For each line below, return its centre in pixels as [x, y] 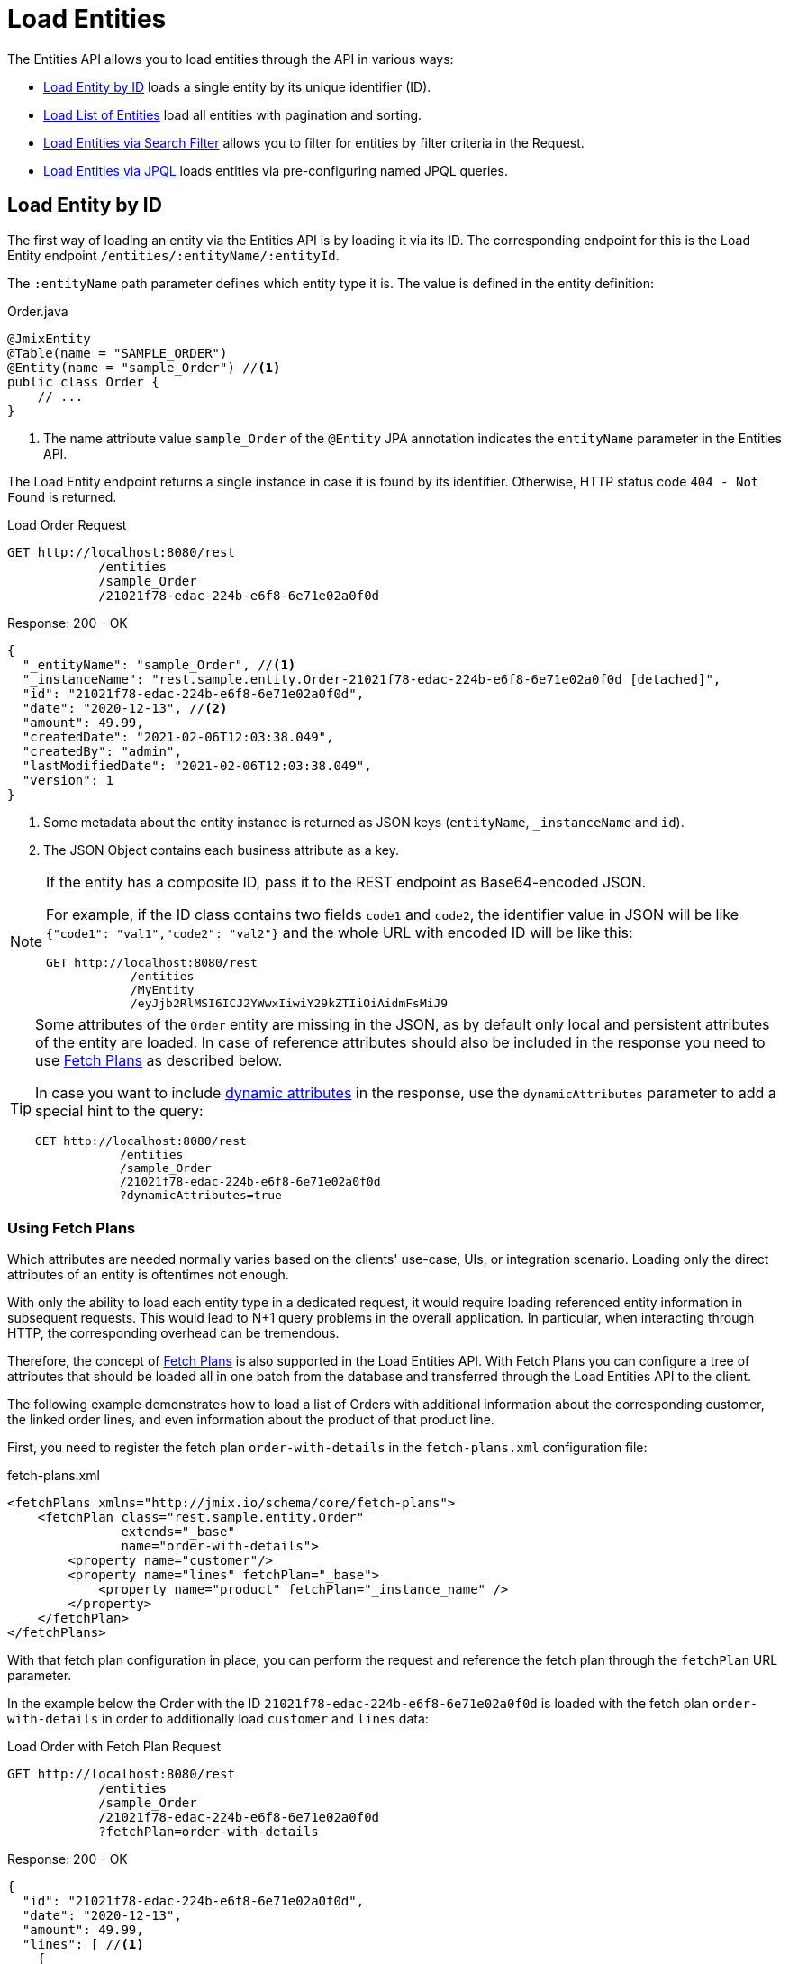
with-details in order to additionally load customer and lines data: [218, 1719]
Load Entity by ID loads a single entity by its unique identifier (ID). [237, 86]
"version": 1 [68, 780]
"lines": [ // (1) [83, 1945]
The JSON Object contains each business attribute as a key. [221, 850]
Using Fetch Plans [72, 1227]
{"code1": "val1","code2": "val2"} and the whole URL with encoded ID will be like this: [340, 932]
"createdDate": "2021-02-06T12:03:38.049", [178, 736]
